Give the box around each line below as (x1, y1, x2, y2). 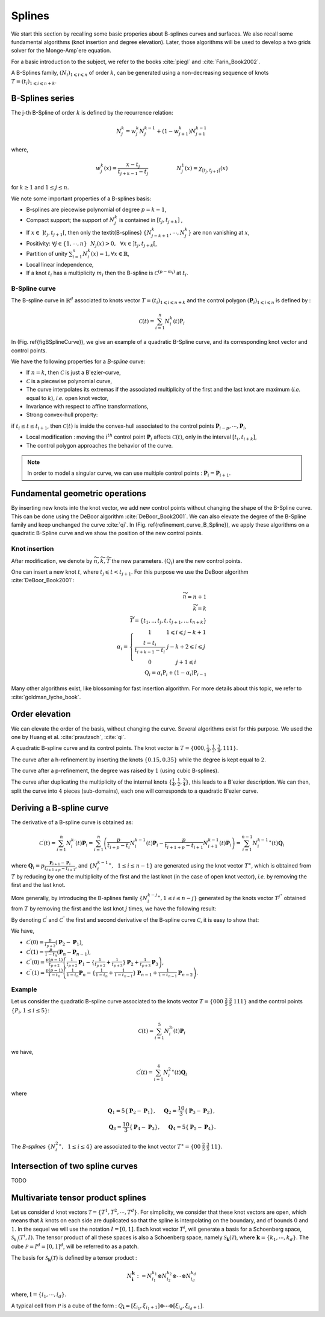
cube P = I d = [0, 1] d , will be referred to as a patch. (11, 1242, 139, 1250)
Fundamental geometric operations (11, 489, 147, 499)
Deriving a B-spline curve (11, 803, 109, 813)
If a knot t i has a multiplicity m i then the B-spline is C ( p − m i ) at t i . (26, 268, 189, 278)
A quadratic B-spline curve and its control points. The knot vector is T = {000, (11, 744, 206, 752)
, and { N (75, 862, 97, 869)
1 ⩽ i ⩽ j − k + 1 (166, 629, 206, 636)
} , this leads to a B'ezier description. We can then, (185, 778, 311, 785)
